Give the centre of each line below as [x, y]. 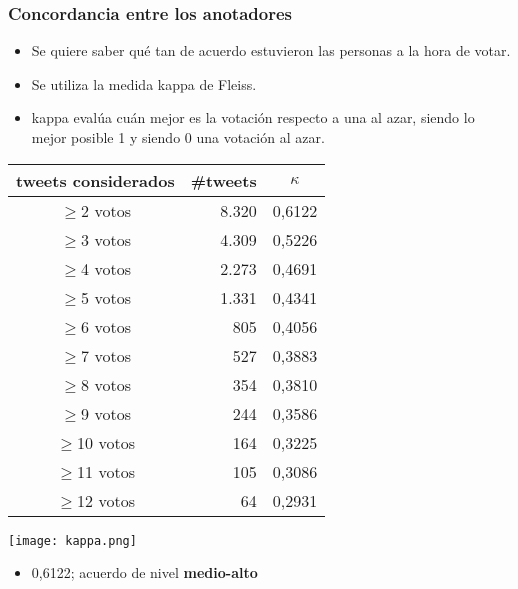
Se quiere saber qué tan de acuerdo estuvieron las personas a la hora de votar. [271, 50]
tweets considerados [95, 180]
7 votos [106, 355]
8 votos [106, 384]
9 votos [106, 413]
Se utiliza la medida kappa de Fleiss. [144, 83]
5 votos [106, 297]
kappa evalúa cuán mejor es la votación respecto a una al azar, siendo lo [253, 117]
